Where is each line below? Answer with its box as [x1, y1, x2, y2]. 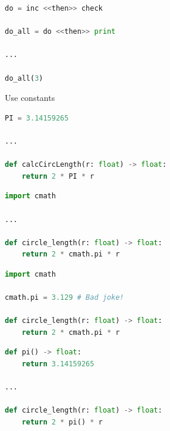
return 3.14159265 [21, 360, 95, 369]
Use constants [5, 91, 55, 104]
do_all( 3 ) [5, 74, 43, 83]
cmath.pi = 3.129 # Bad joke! [5, 293, 124, 302]
